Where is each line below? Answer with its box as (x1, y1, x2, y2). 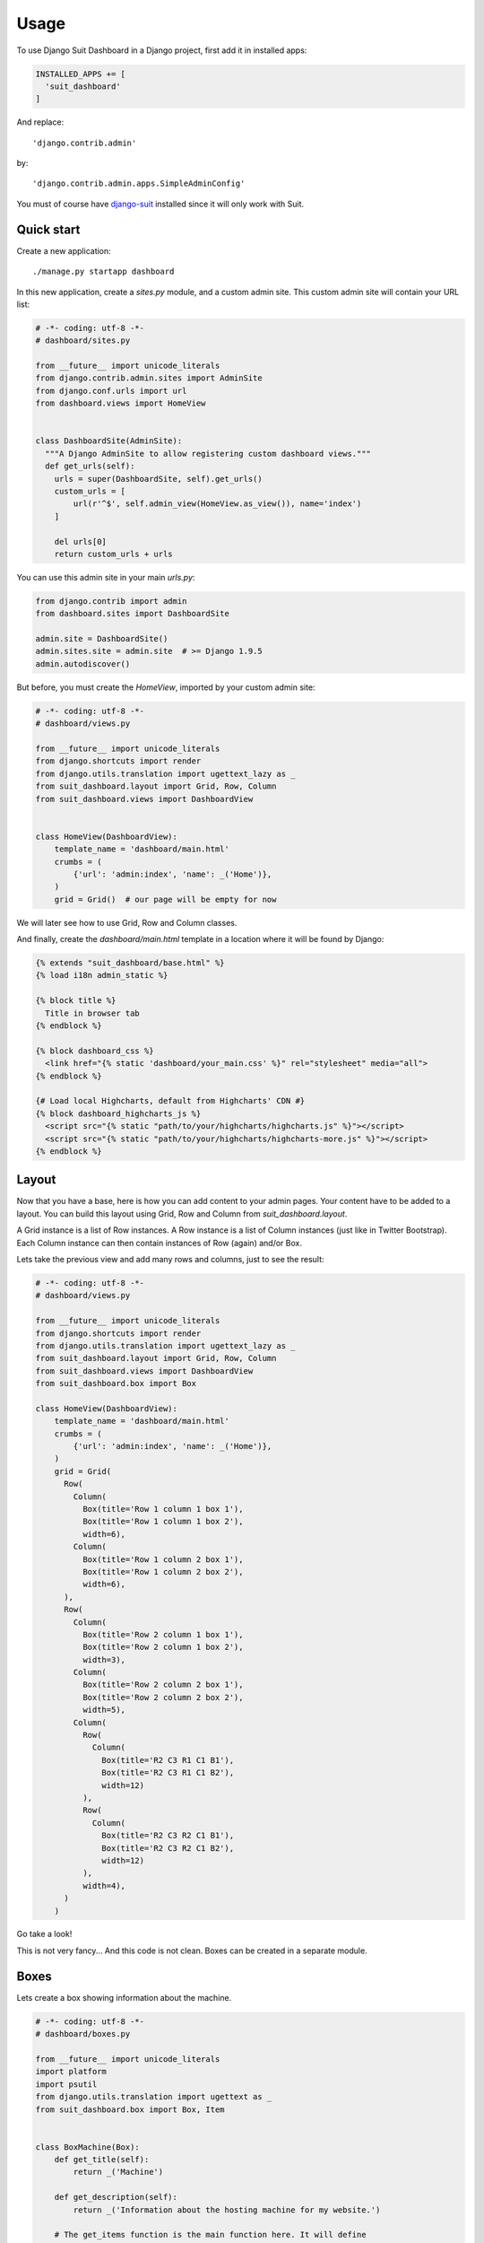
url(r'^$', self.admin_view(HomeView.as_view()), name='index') (73, 499, 362, 509)
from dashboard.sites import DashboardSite (35, 608, 230, 619)
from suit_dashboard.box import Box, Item (35, 2104, 225, 2115)
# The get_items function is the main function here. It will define (54, 2230, 367, 2240)
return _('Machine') (73, 2167, 164, 2178)
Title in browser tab (45, 1008, 141, 1018)
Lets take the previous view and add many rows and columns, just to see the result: (16, 1253, 324, 1264)
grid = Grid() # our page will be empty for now (54, 894, 277, 904)
